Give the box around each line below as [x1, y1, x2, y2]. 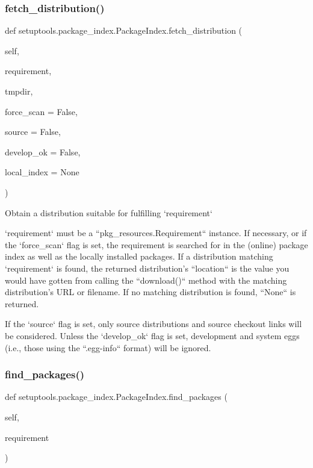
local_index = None [5, 166, 79, 178]
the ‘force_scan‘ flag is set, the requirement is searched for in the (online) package [5, 238, 308, 251]
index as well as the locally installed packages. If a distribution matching [5, 250, 273, 263]
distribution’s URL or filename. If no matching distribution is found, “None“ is [5, 285, 296, 298]
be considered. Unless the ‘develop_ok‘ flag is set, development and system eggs [5, 329, 300, 342]
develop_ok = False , [5, 145, 81, 158]
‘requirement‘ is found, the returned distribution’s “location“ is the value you [5, 261, 290, 274]
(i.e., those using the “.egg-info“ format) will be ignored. [5, 341, 211, 354]
